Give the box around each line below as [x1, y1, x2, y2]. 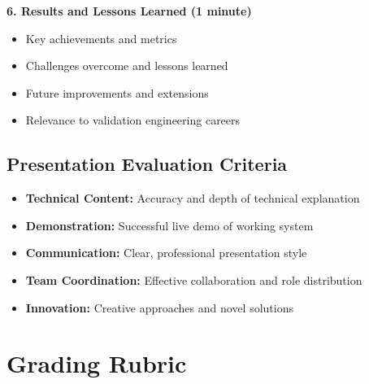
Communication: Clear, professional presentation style [25, 244, 307, 261]
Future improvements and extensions [25, 84, 209, 101]
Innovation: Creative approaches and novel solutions [25, 299, 293, 316]
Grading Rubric [7, 347, 187, 380]
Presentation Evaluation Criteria [7, 151, 288, 177]
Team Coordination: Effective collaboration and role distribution [25, 271, 362, 288]
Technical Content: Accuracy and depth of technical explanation [25, 190, 360, 207]
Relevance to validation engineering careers [25, 111, 241, 129]
